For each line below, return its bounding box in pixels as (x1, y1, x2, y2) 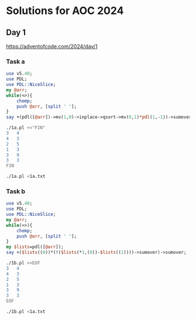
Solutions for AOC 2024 (6, 4, 124, 18)
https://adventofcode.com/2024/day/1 (6, 43, 98, 50)
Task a (6, 57, 25, 66)
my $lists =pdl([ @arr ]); (6, 244, 64, 250)
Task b (6, 187, 26, 195)
